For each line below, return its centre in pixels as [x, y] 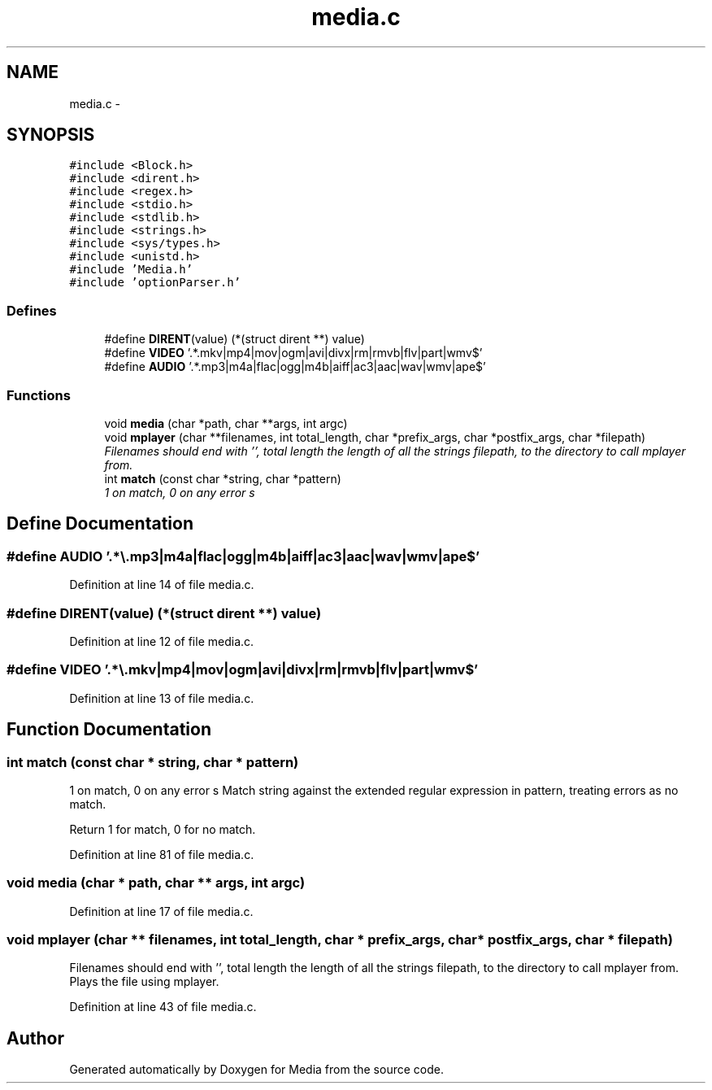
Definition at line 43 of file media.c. [163, 1007]
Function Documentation [109, 730]
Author [35, 1038]
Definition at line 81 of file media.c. [162, 854]
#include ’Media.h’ [131, 270]
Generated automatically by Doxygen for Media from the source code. [256, 1070]
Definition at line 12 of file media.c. [162, 641]
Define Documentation [100, 524]
